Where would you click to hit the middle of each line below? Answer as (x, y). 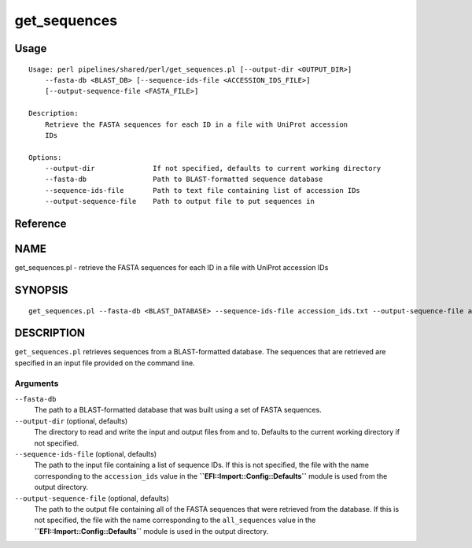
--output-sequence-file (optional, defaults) (92, 498)
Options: (45, 157)
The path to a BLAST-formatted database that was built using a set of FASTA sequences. (178, 410)
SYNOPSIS (41, 290)
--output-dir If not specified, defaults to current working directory (213, 168)
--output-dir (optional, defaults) (71, 420)
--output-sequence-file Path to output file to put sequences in (179, 202)
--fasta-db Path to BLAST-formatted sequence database (184, 180)
